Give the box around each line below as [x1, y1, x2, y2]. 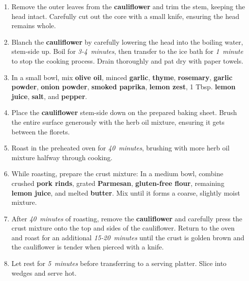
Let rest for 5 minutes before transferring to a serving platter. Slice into [11, 258, 227, 268]
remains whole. [11, 20, 56, 31]
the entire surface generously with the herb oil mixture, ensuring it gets [11, 116, 225, 127]
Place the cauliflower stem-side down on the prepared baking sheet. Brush [11, 107, 237, 117]
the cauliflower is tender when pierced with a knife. [11, 242, 164, 252]
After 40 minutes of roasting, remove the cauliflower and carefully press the [11, 213, 243, 223]
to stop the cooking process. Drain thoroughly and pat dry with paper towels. [11, 55, 244, 66]
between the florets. [11, 126, 70, 136]
